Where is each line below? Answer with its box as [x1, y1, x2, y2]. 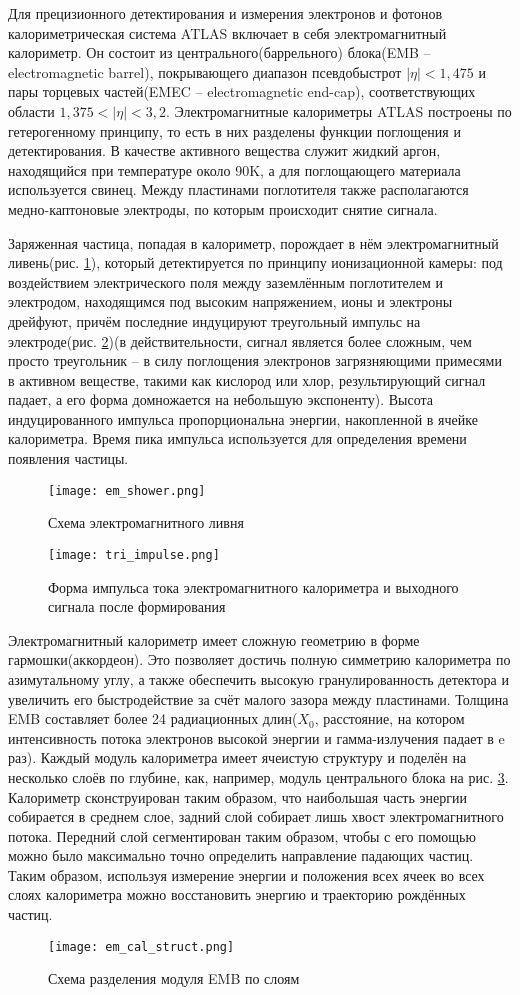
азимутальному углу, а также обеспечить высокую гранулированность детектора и [8, 668, 509, 689]
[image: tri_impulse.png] [48, 547, 220, 562]
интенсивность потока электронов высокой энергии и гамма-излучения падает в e [8, 727, 505, 748]
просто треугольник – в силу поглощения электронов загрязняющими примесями [8, 350, 502, 371]
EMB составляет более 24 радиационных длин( [8, 708, 298, 729]
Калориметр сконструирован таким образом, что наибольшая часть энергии [8, 786, 467, 807]
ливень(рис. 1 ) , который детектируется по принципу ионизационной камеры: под [8, 252, 503, 273]
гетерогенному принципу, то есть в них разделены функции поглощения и [8, 120, 461, 141]
